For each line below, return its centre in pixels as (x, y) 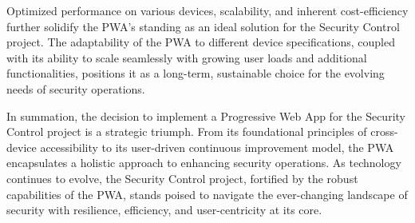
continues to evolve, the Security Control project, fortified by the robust (182, 178)
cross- (384, 131)
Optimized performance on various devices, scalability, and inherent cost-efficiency (207, 10)
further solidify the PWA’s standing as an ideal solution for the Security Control (203, 26)
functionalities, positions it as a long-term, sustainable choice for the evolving (196, 73)
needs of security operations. (76, 88)
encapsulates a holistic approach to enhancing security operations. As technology (204, 163)
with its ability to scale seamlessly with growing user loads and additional (187, 57)
